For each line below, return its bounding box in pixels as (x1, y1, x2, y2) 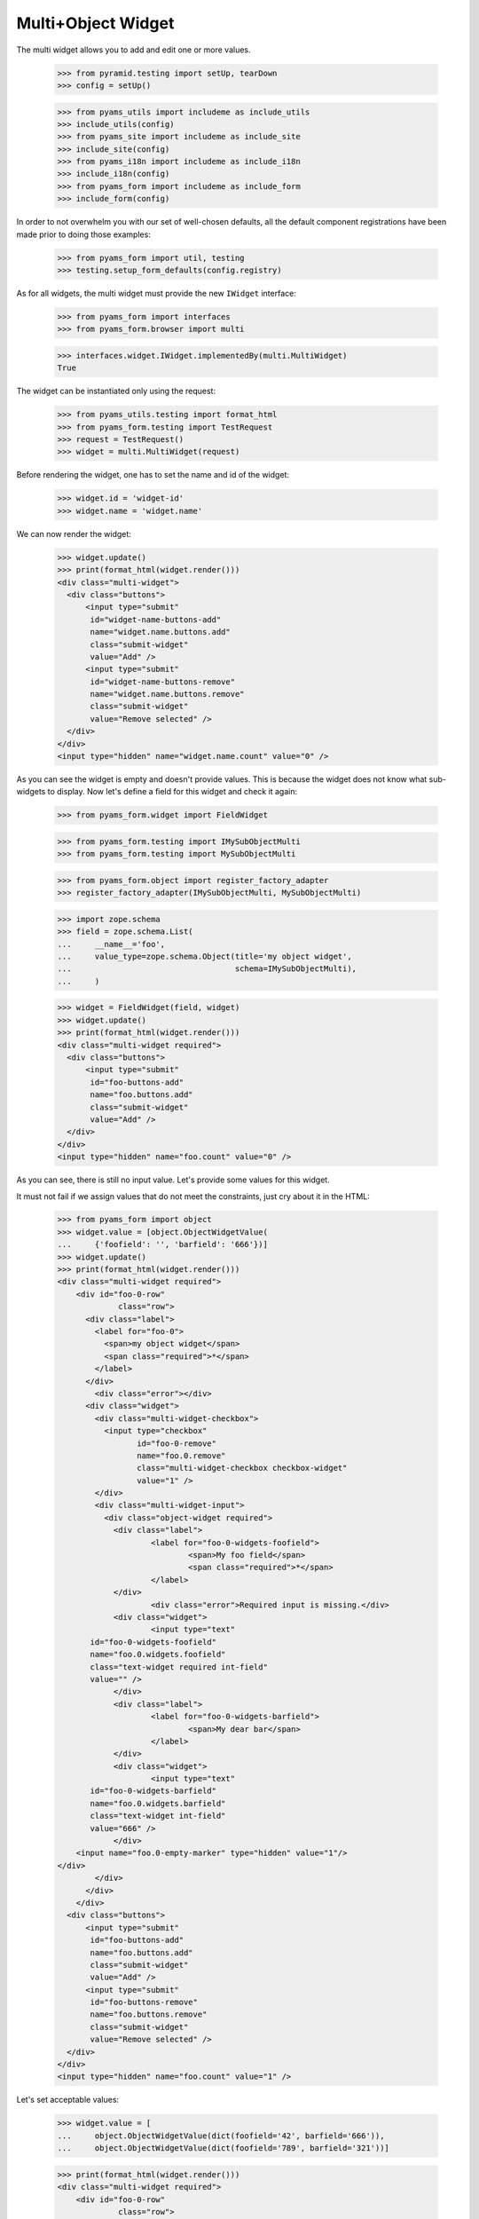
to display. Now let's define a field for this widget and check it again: (47, 786, 298, 797)
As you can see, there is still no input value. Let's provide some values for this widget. (16, 1174, 330, 1185)
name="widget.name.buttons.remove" (90, 689, 245, 699)
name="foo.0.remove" (136, 1450, 226, 1460)
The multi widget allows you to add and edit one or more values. (16, 44, 252, 55)
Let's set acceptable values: (16, 2095, 120, 2105)
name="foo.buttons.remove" (90, 2010, 208, 2019)
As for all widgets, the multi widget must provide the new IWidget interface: (16, 288, 296, 298)
